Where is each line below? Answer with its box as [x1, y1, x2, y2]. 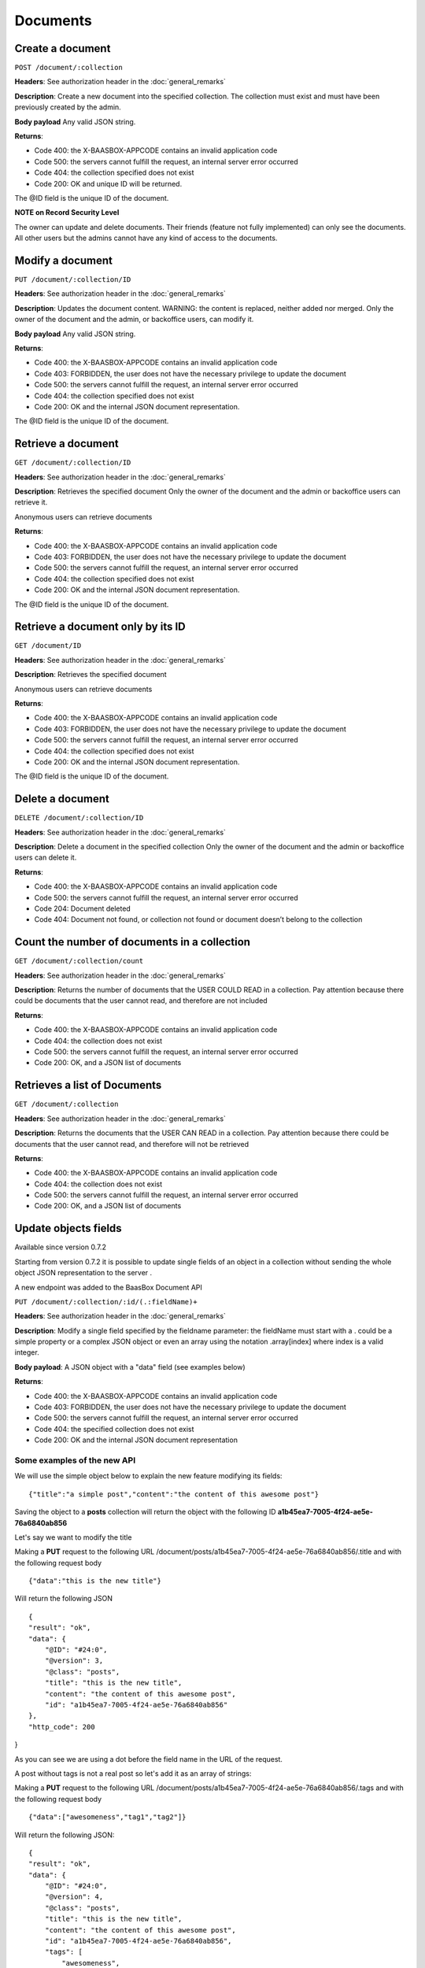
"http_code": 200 [28, 1722, 95, 1731]
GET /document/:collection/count [14, 956, 144, 966]
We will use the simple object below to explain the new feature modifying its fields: [14, 1471, 283, 1481]
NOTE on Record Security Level [14, 208, 120, 217]
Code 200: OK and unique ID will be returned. [34, 179, 183, 188]
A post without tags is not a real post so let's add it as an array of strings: [14, 1768, 252, 1778]
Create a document [14, 42, 111, 55]
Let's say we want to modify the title [14, 1532, 132, 1542]
